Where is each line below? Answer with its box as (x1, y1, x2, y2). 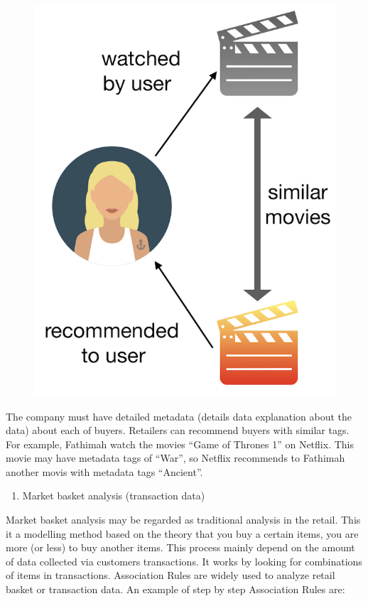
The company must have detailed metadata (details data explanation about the (6, 408, 352, 423)
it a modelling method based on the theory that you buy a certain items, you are (6, 526, 359, 541)
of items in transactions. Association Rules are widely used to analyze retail (6, 568, 335, 583)
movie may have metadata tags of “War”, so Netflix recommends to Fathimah (6, 450, 345, 465)
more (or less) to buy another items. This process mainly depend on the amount (6, 540, 355, 555)
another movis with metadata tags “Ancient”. (6, 464, 203, 479)
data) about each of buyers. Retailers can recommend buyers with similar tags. (6, 423, 350, 438)
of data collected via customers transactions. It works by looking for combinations (6, 553, 362, 568)
